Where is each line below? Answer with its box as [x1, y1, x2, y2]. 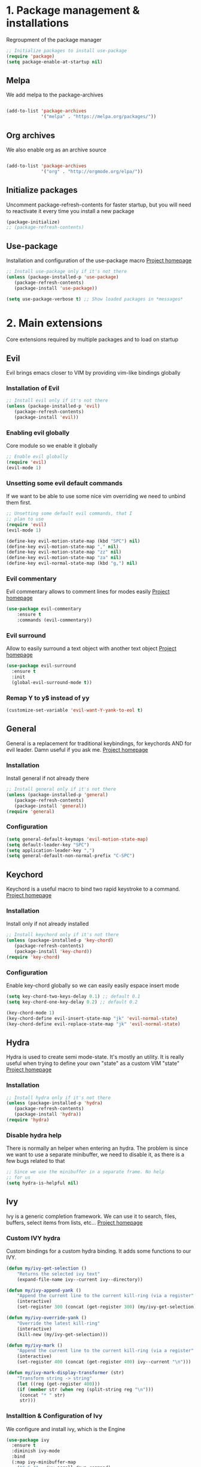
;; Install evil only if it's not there [6, 397, 109, 404]
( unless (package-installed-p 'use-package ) [6, 274, 119, 280]
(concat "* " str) [19, 1392, 66, 1398]
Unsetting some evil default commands [6, 479, 123, 487]
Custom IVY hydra [6, 1234, 61, 1242]
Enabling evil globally [6, 429, 70, 437]
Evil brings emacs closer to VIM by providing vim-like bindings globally [6, 369, 181, 376]
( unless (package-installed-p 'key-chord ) [6, 937, 114, 943]
